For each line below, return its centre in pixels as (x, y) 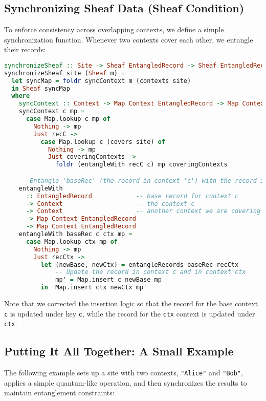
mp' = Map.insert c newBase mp (108, 280)
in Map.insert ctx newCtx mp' (94, 288)
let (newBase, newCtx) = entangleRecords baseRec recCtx (140, 265)
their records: (25, 49)
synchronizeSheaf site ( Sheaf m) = (65, 73)
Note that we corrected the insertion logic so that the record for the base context (131, 303)
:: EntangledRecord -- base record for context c (132, 196)
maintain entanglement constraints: (59, 393)
